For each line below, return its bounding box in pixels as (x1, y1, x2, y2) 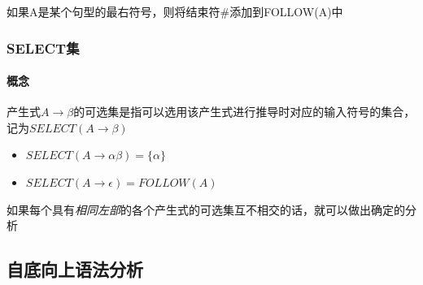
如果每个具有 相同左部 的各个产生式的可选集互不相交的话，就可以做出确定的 (7, 201, 405, 218)
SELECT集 (7, 37, 80, 58)
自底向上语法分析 (7, 257, 143, 282)
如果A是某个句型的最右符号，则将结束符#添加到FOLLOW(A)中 (7, 3, 343, 19)
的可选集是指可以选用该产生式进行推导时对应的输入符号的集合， (73, 103, 416, 120)
